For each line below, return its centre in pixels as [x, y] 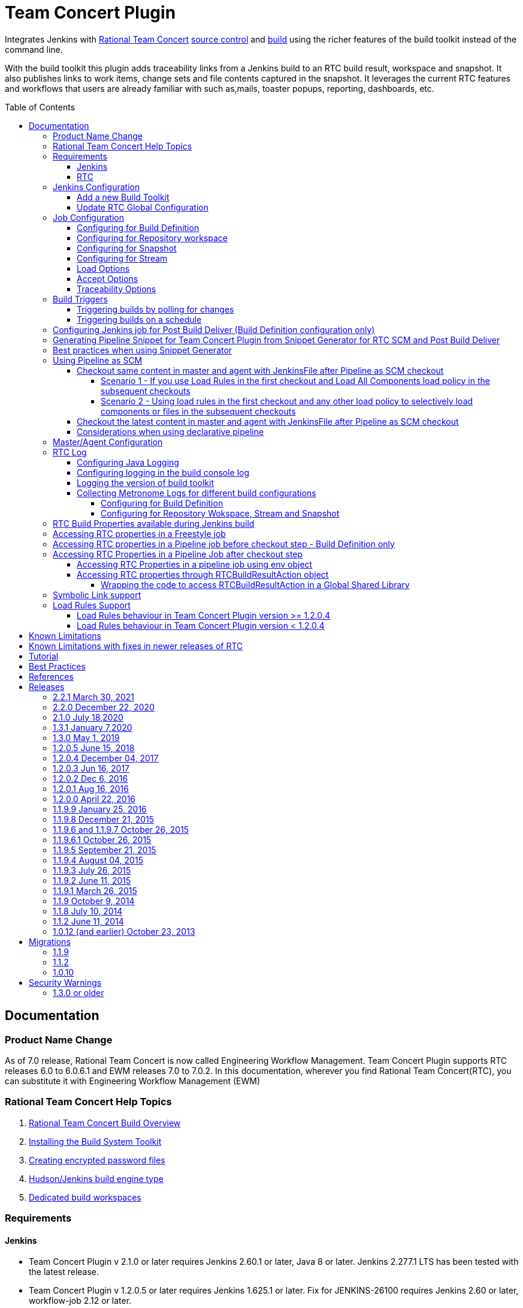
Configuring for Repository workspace [152, 238]
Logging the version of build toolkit [145, 482]
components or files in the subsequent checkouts [198, 411]
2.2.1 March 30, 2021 [94, 697]
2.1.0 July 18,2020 [88, 717]
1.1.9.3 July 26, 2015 [92, 870]
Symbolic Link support [97, 595]
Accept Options [108, 278]
